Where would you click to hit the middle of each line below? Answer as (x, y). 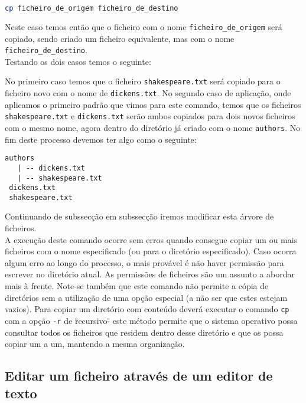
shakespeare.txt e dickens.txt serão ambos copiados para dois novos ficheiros (150, 116)
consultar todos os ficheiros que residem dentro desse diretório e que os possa (144, 332)
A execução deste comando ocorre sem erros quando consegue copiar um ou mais (151, 239)
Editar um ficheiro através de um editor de (139, 376)
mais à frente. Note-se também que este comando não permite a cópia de (137, 286)
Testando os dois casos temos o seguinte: (78, 61)
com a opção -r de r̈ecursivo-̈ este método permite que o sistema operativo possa (151, 320)
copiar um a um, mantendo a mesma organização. (95, 344)
